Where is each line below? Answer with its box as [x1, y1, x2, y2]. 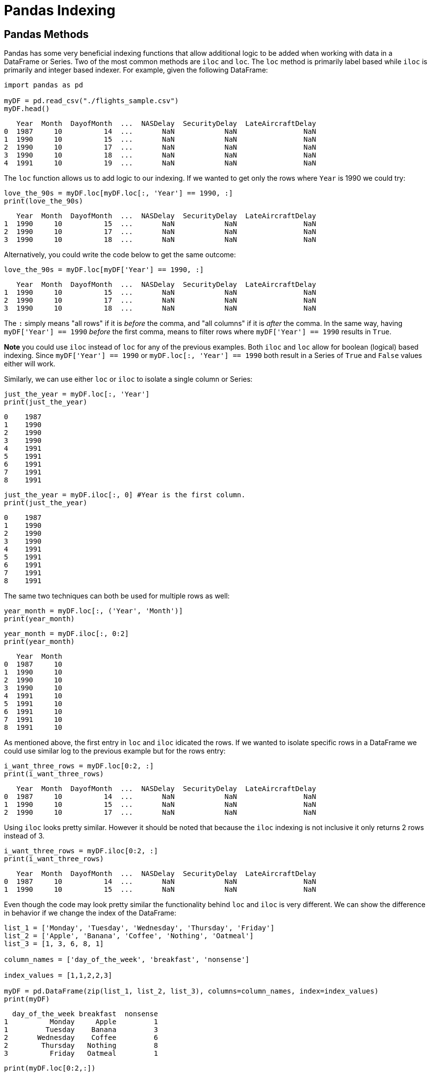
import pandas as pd [4, 81, 83, 89]
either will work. [4, 359, 56, 368]
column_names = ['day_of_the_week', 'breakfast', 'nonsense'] [4, 956, 250, 964]
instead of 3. [4, 832, 45, 840]
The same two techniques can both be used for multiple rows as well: [4, 592, 230, 600]
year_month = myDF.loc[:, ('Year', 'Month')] [4, 607, 183, 615]
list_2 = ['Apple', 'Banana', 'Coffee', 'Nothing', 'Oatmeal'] [4, 932, 254, 940]
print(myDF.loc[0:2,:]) [4, 1064, 96, 1073]
